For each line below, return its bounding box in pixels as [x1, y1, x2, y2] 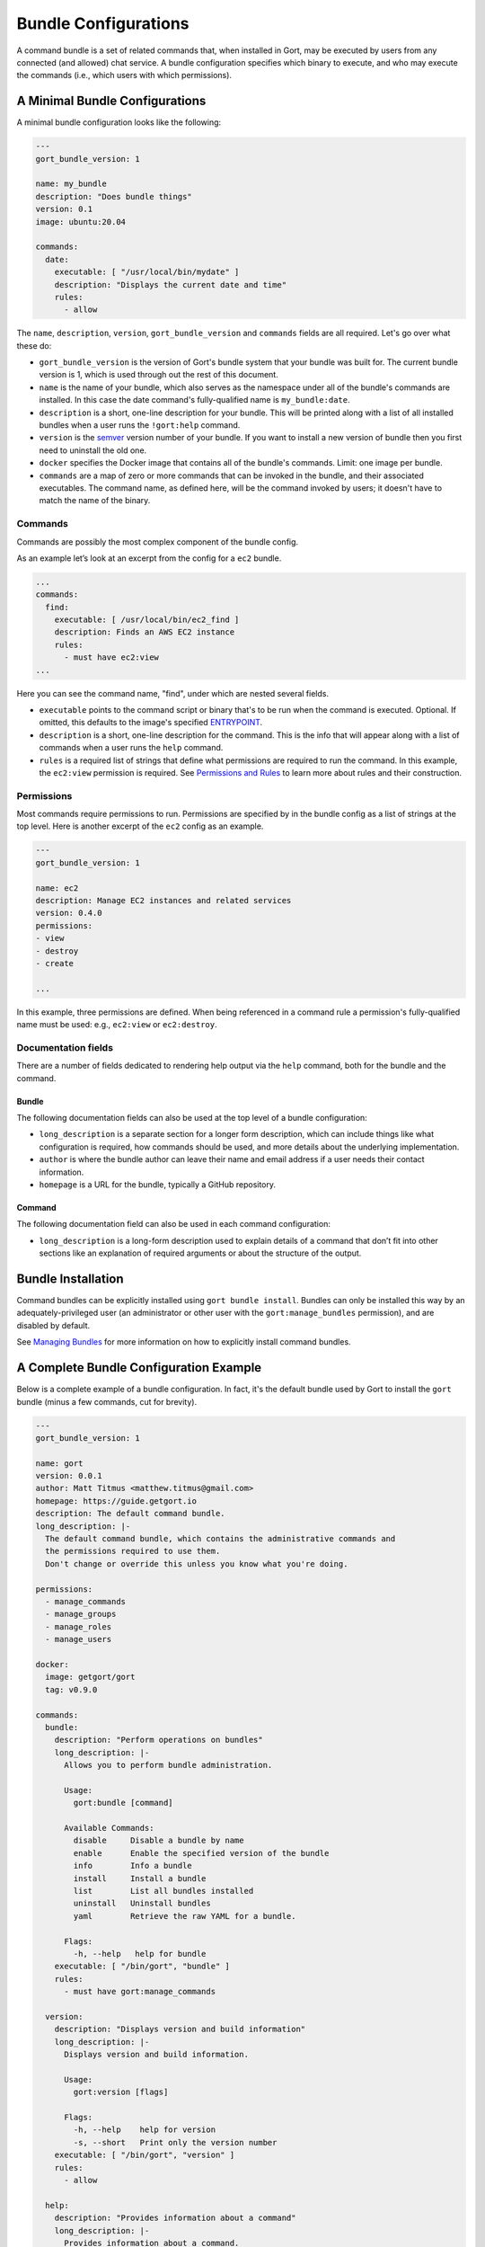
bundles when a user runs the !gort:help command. [39, 420, 241, 431]
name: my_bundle [35, 179, 108, 189]
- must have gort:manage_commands [64, 1986, 216, 1997]
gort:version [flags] [73, 2087, 169, 2098]
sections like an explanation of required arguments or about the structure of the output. [39, 1248, 362, 1258]
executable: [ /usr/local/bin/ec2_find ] [54, 615, 240, 625]
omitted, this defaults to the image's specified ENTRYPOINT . [39, 717, 263, 728]
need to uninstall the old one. [39, 445, 147, 456]
